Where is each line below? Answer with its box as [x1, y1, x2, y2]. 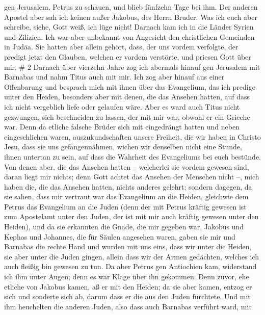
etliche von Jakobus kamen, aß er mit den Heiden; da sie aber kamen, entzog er [4, 281, 252, 292]
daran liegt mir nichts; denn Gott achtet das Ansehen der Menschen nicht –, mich [4, 171, 259, 182]
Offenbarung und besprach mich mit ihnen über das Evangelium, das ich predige [4, 81, 255, 92]
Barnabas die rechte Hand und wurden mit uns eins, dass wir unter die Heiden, [4, 241, 252, 252]
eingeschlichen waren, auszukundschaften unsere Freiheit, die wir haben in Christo [4, 131, 261, 142]
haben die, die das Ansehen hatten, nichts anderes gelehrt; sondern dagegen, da [4, 181, 252, 192]
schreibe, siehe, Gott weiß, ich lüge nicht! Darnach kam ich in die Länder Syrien [4, 21, 254, 32]
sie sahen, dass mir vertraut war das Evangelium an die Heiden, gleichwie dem [4, 191, 249, 202]
